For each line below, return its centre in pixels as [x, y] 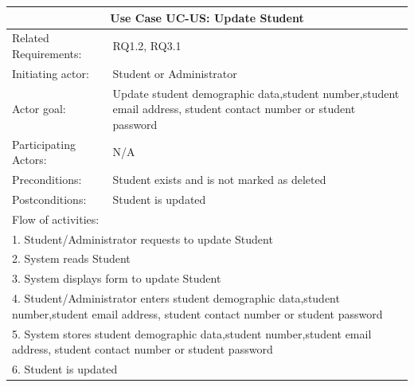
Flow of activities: [56, 219]
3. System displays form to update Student [117, 278]
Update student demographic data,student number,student [256, 93]
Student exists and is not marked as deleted [219, 180]
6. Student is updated [65, 369]
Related [31, 38]
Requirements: [47, 53]
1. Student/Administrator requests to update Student [143, 238]
